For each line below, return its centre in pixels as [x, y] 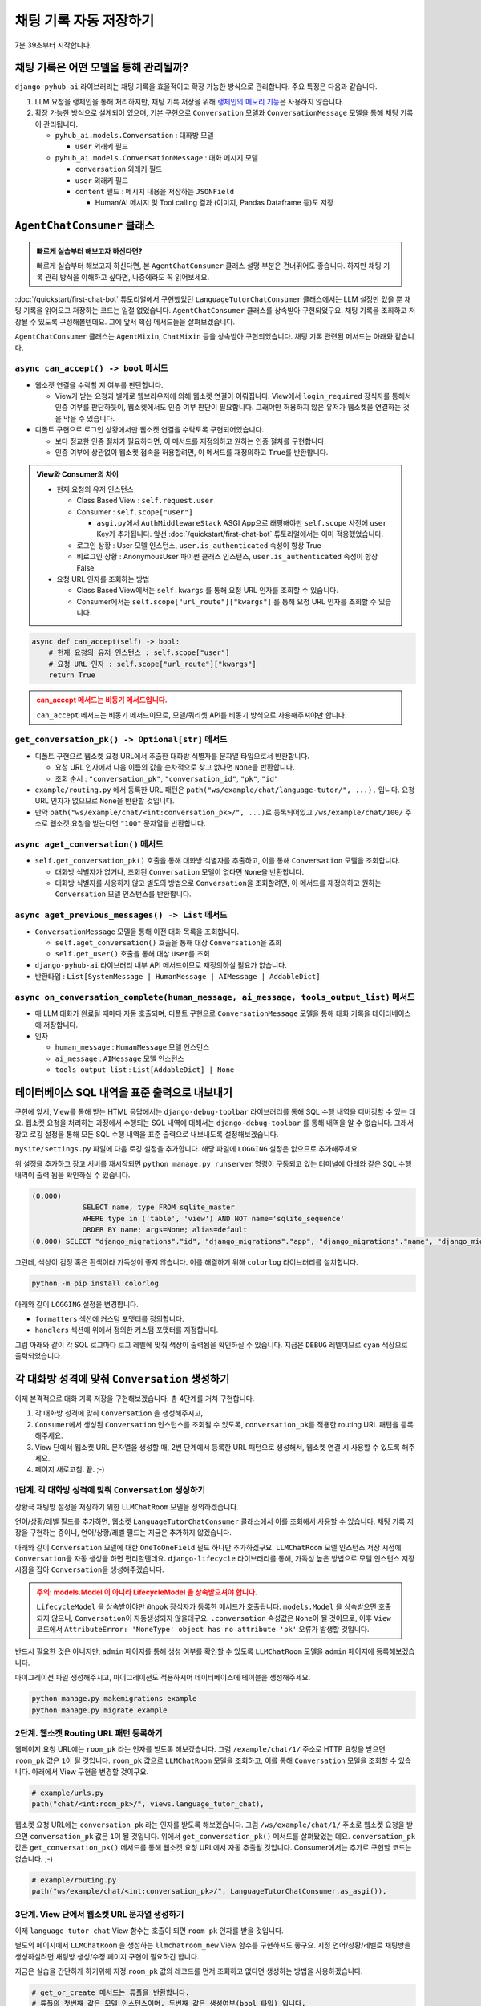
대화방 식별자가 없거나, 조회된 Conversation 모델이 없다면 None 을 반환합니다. [180, 871]
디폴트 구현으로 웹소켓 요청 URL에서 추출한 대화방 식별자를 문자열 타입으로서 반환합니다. [172, 756]
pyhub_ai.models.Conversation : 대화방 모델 [134, 136]
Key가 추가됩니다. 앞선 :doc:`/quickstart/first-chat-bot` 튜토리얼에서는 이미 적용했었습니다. [240, 534]
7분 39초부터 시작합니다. [53, 45]
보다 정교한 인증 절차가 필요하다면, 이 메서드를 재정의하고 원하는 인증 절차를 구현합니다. [190, 441]
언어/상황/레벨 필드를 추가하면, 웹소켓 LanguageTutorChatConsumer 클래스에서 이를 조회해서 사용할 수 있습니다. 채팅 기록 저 [214, 1521]
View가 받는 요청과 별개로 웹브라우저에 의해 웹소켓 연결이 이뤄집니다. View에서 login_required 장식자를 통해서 [233, 396]
